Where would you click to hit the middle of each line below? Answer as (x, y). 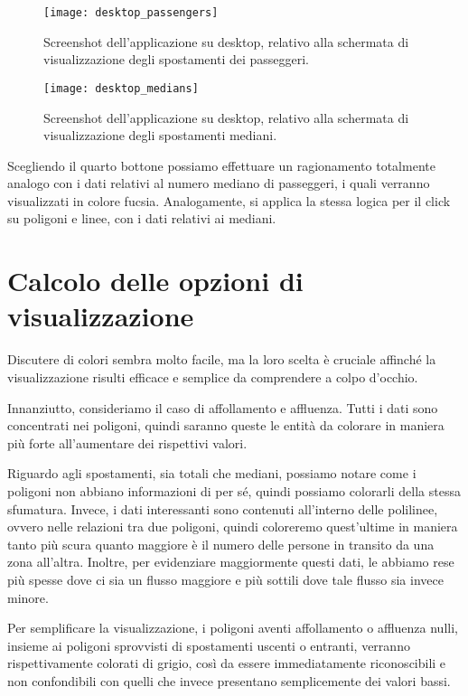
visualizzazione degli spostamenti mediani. (160, 135)
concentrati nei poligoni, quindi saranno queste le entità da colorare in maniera (226, 425)
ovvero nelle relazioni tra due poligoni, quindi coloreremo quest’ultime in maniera (233, 527)
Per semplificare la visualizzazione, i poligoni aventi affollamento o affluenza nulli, (233, 628)
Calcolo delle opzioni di (155, 281)
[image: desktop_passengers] (131, 13)
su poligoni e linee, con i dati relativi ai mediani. (142, 218)
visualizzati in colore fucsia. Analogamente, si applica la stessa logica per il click (229, 200)
